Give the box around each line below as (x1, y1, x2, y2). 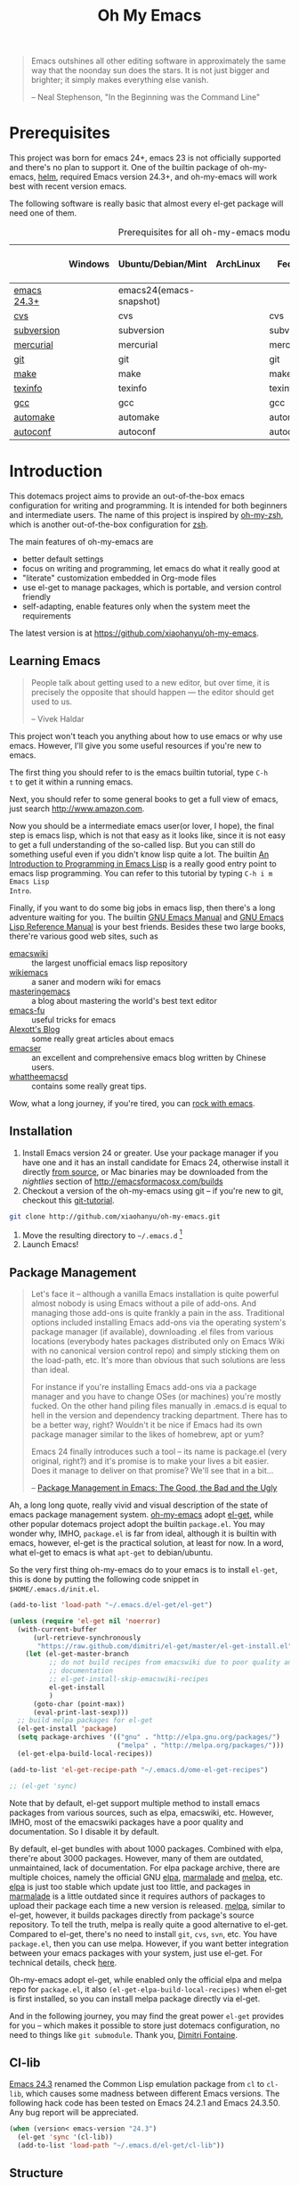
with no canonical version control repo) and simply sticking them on (30, 1345, 280, 1356)
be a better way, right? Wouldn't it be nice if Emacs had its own (30, 1419, 263, 1431)
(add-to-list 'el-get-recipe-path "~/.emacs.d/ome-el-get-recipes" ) (9, 1765, 269, 1774)
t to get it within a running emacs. (9, 776, 133, 787)
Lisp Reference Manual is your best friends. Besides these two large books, (9, 921, 287, 932)
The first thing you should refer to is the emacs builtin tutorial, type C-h (9, 767, 269, 777)
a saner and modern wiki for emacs (31, 976, 162, 987)
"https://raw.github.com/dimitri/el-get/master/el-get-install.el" (36, 1641, 293, 1650)
